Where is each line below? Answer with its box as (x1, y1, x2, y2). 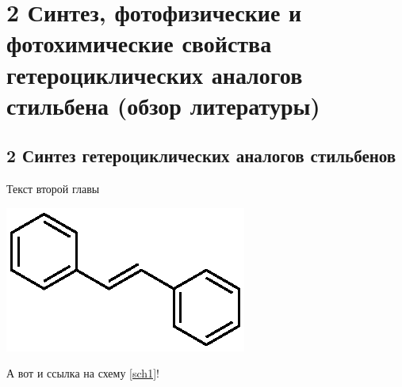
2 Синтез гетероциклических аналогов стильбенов (6, 143, 396, 168)
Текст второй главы (6, 180, 100, 197)
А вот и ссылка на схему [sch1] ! (6, 365, 159, 381)
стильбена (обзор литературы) (6, 89, 320, 121)
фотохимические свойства (6, 27, 272, 59)
